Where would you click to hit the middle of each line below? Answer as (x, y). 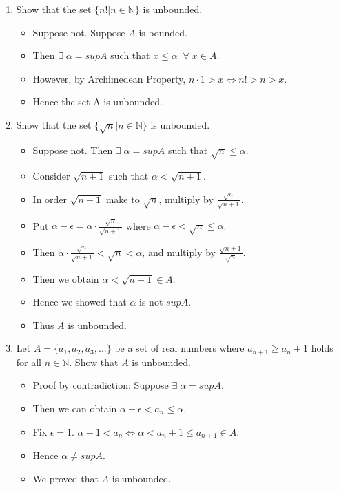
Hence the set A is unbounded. (97, 102)
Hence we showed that (80, 302)
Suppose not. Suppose (79, 32)
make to (123, 199)
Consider (51, 175)
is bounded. (163, 32)
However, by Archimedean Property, (109, 78)
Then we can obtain (75, 408)
